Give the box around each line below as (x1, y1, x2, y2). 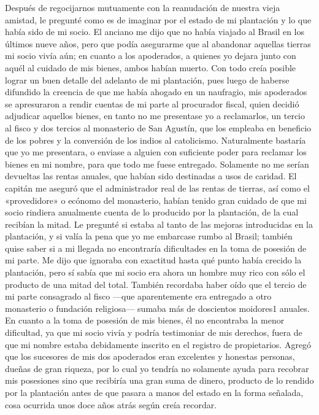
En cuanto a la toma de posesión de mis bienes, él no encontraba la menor (5, 314, 285, 327)
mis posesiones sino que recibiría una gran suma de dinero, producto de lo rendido (5, 374, 314, 387)
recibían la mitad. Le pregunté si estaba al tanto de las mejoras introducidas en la (5, 217, 313, 230)
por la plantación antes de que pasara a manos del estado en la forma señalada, (5, 386, 304, 398)
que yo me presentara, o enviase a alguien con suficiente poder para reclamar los (5, 145, 307, 158)
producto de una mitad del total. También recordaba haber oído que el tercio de (5, 277, 307, 290)
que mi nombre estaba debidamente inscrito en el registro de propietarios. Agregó (5, 338, 312, 351)
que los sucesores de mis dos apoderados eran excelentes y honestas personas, (5, 350, 295, 363)
